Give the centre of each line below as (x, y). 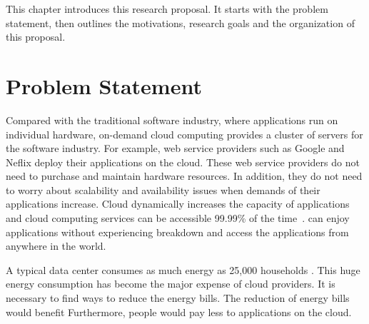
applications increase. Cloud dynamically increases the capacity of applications (178, 204)
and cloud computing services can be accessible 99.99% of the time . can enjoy (178, 218)
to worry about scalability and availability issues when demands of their (163, 189)
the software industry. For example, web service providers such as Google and (175, 148)
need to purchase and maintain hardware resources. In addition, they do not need (184, 176)
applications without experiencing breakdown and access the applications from (177, 232)
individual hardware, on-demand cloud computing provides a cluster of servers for (184, 134)
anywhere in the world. (56, 246)
